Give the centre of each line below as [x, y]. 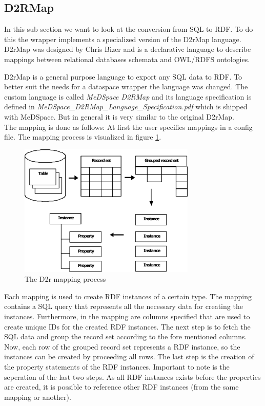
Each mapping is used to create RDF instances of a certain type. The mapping [128, 296]
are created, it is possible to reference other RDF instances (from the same [121, 387]
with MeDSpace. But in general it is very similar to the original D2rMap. [119, 116]
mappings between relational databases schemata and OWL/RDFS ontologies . [127, 59]
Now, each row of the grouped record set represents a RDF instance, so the [122, 346]
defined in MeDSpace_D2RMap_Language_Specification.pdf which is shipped [126, 107]
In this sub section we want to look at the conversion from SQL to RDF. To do [129, 29]
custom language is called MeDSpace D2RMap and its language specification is [128, 96]
